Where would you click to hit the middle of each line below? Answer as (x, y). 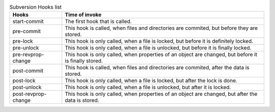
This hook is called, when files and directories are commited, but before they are (161, 28)
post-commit (28, 71)
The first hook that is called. (98, 21)
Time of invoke (83, 15)
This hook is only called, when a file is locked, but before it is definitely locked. (159, 41)
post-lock (24, 80)
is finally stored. (84, 61)
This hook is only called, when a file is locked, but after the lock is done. (151, 80)
